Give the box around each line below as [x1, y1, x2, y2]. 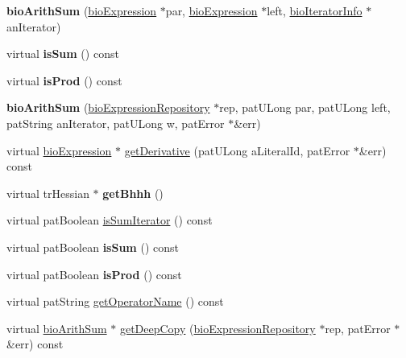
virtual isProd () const [6, 72, 122, 88]
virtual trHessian [6, 184, 89, 201]
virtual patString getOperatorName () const [6, 293, 224, 310]
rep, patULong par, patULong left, [219, 99, 391, 116]
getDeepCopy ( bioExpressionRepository [119, 319, 316, 336]
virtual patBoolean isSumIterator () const [6, 212, 213, 228]
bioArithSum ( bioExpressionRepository [6, 99, 210, 116]
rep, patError [325, 319, 391, 336]
